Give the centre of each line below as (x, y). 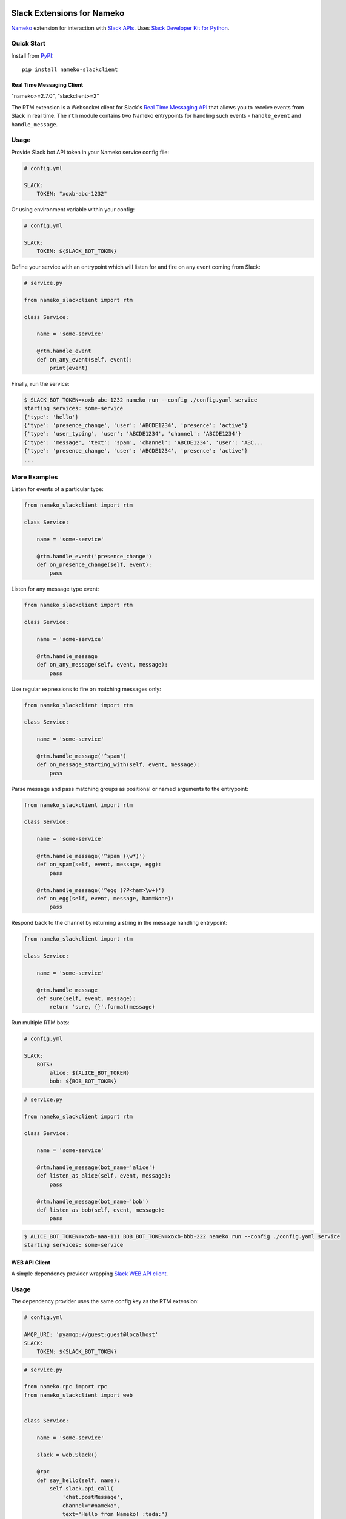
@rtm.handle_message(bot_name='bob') (93, 1201)
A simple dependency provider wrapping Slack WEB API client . (90, 1274)
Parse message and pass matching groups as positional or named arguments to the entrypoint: (130, 789)
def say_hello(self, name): (78, 1480)
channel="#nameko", (91, 1506)
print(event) (69, 368)
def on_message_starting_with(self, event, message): (118, 765)
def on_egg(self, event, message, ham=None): (105, 898)
